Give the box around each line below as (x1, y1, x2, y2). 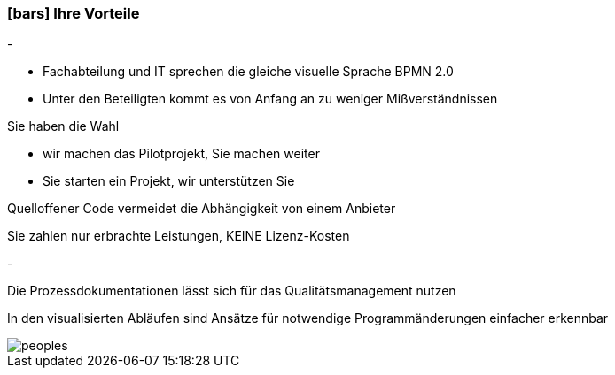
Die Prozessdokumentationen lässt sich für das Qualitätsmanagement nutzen (7, 283, 456, 299)
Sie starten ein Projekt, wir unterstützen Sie (43, 173, 295, 189)
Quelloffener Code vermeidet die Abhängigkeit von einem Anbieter (7, 201, 396, 217)
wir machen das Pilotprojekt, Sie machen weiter (43, 146, 320, 162)
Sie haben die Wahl (7, 119, 120, 134)
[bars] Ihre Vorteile (7, 4, 140, 22)
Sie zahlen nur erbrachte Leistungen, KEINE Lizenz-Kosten (7, 228, 350, 244)
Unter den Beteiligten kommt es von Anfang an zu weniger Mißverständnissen (43, 91, 498, 107)
